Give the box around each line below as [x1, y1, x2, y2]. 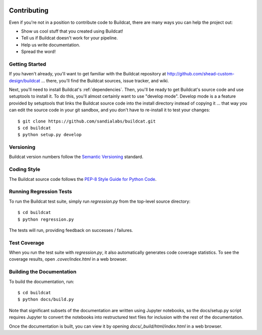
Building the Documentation [9, 268, 77, 275]
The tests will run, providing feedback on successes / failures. [9, 227, 133, 233]
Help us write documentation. [21, 42, 80, 48]
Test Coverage [9, 239, 45, 246]
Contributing [9, 6, 49, 15]
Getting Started [9, 61, 46, 68]
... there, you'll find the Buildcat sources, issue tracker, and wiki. [41, 78, 169, 84]
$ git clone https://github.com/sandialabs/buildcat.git [17, 118, 156, 124]
